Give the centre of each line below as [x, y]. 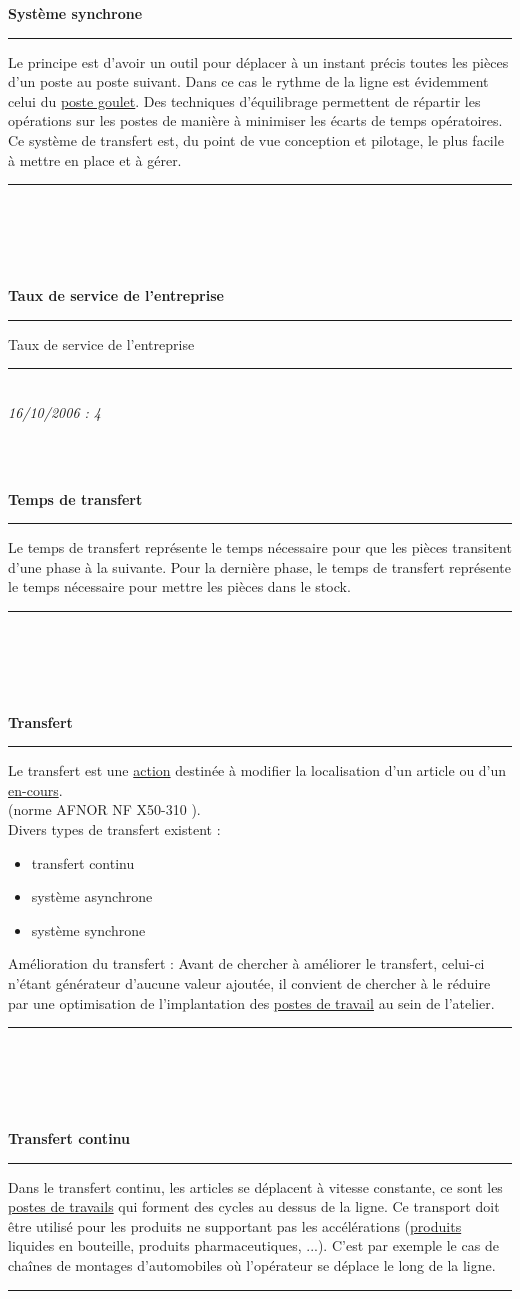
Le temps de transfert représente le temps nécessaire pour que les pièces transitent [260, 547]
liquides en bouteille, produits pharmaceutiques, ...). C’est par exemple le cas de [253, 1245]
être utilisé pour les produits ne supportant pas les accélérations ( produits [235, 1225]
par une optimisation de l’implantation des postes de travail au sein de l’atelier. [251, 1002]
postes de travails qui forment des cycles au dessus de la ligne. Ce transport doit [254, 1206]
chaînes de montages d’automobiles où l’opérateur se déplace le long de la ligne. [252, 1264]
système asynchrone [92, 896]
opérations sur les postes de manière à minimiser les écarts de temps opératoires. [255, 120]
